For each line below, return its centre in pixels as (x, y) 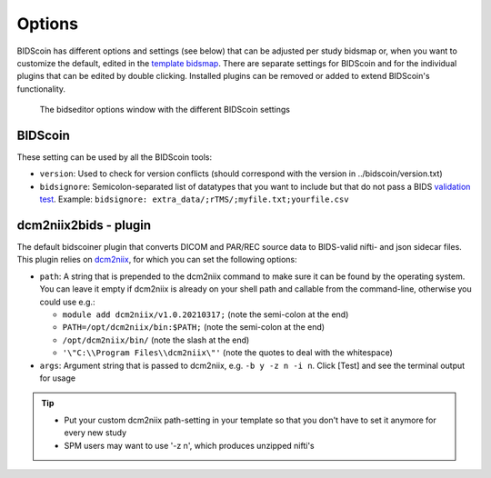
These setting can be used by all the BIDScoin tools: (115, 157)
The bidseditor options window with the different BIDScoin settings (165, 110)
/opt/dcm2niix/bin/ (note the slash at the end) (156, 340)
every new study (95, 433)
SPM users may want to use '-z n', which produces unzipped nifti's (190, 445)
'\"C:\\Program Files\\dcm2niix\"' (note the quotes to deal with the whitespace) (227, 353)
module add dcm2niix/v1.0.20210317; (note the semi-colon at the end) (205, 314)
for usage (58, 378)
